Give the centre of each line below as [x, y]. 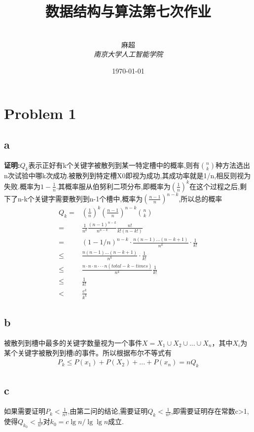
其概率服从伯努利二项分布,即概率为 [114, 186]
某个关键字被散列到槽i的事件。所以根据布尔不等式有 [88, 352]
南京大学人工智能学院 [128, 54]
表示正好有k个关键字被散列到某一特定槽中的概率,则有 [114, 165]
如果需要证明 [25, 411]
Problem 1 [40, 113]
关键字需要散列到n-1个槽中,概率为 [89, 198]
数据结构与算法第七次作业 [128, 11]
